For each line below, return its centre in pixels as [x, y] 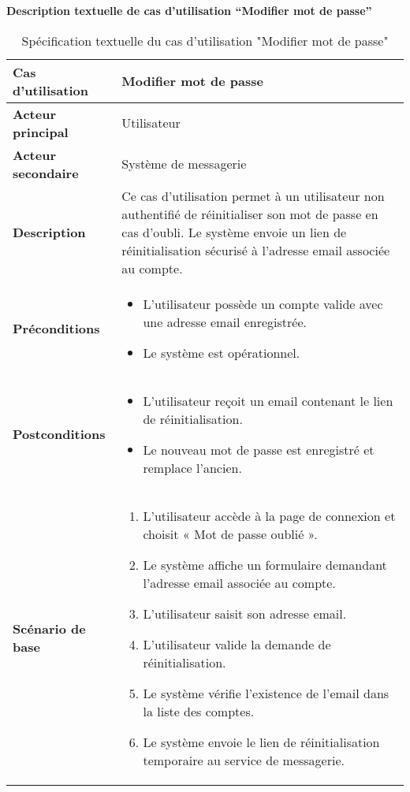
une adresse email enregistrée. [225, 322]
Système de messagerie [184, 164]
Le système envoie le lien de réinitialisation [261, 742]
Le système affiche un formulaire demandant [265, 564]
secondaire [46, 173]
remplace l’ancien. [192, 467]
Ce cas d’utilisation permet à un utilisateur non [253, 195]
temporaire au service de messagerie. [244, 760]
